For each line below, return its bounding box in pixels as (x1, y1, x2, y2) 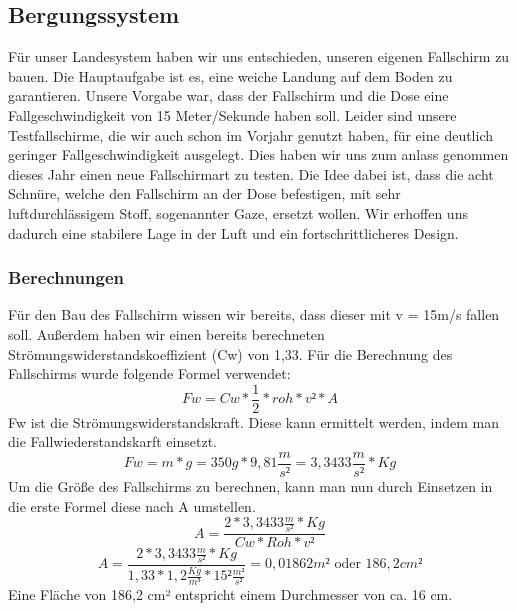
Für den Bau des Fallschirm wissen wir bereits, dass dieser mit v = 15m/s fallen (8, 304, 500, 325)
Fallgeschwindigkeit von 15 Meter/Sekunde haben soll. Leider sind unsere (8, 104, 457, 125)
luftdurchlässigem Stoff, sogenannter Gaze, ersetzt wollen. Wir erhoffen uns (8, 202, 468, 223)
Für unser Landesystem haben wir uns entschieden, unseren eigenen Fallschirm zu (8, 46, 510, 67)
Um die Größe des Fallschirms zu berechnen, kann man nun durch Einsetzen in (8, 476, 493, 497)
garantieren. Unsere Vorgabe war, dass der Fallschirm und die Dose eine (8, 85, 449, 106)
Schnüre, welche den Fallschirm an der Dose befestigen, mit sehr (8, 183, 401, 204)
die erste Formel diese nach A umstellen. (8, 495, 256, 516)
